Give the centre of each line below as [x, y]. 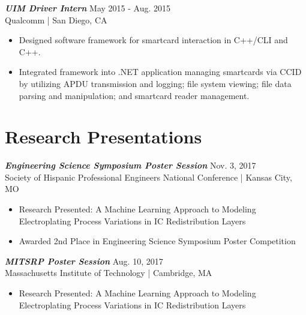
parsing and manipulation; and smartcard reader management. [134, 95]
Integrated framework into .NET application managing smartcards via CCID [160, 72]
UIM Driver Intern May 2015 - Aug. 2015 [88, 8]
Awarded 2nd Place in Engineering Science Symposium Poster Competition [157, 241]
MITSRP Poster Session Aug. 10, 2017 [84, 261]
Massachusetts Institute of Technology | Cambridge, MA [109, 273]
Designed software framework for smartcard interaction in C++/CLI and [153, 40]
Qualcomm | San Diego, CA [56, 19]
